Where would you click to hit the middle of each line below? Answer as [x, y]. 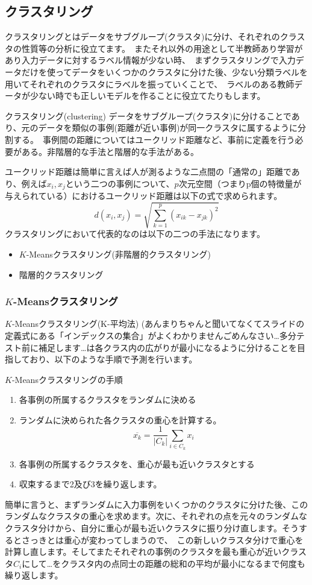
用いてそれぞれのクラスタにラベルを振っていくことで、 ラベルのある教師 [150, 84]
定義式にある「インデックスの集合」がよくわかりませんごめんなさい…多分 [151, 335]
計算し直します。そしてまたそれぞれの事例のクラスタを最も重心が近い [143, 552]
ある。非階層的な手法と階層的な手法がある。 [110, 151]
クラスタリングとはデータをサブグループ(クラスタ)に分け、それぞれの [142, 36]
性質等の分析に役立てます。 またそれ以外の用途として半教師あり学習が [162, 48]
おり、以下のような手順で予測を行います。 [114, 359]
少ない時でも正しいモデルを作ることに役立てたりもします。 [148, 96]
